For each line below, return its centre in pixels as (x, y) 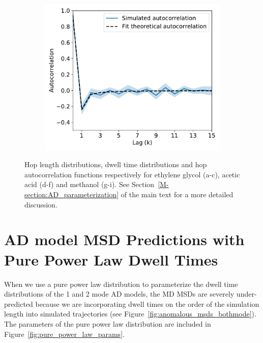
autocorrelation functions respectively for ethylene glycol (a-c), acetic (132, 174)
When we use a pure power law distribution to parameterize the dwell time (121, 284)
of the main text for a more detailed (177, 194)
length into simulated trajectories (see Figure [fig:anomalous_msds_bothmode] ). (130, 314)
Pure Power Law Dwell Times (111, 259)
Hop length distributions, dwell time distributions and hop (116, 164)
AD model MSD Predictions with (124, 239)
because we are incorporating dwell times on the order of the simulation (147, 304)
